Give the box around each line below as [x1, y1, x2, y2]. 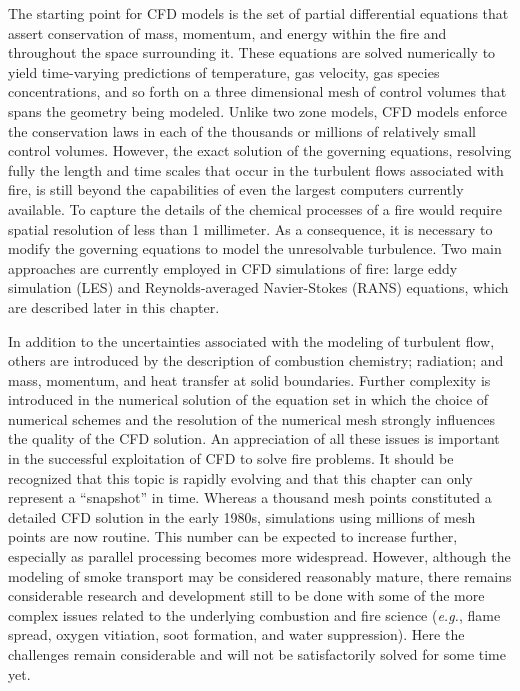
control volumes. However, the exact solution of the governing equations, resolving [8, 140, 512, 161]
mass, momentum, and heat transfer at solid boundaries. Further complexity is [8, 369, 491, 390]
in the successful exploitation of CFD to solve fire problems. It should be [8, 448, 454, 469]
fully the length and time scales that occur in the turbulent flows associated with [8, 159, 504, 180]
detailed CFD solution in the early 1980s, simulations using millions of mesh [8, 506, 476, 527]
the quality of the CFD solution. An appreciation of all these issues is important [8, 428, 500, 449]
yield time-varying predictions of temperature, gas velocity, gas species [8, 61, 440, 82]
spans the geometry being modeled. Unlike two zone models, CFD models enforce [8, 100, 507, 121]
